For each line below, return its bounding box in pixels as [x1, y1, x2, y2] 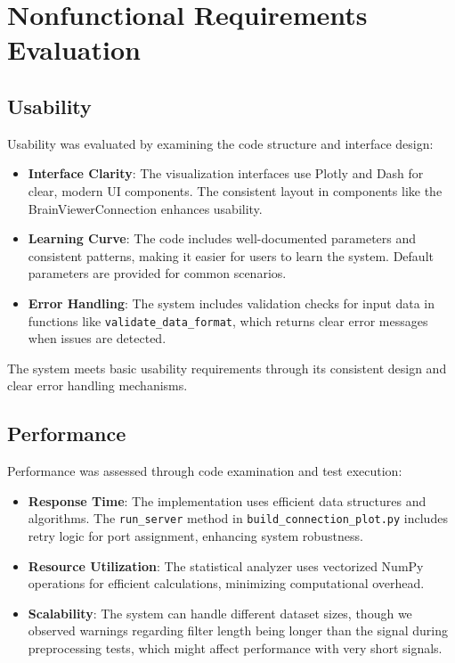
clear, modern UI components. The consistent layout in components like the [28, 181, 443, 200]
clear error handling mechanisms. [7, 376, 188, 395]
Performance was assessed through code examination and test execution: [7, 462, 402, 480]
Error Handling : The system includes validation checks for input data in [28, 293, 435, 312]
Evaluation [7, 31, 141, 68]
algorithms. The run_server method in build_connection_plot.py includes [28, 509, 448, 528]
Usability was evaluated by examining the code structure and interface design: [7, 134, 434, 152]
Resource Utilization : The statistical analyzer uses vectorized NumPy [28, 556, 424, 575]
